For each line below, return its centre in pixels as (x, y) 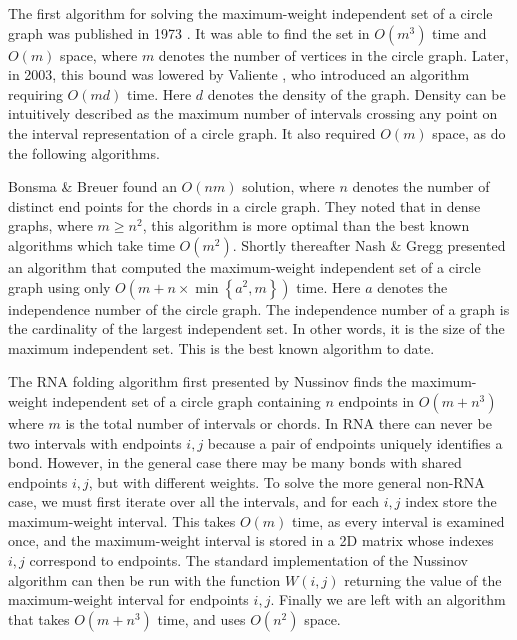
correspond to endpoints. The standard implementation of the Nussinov (248, 560)
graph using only (59, 286)
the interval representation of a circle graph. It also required (192, 132)
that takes (39, 618)
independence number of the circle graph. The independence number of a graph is (259, 308)
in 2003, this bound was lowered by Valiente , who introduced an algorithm (239, 74)
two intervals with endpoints (95, 442)
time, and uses (201, 618)
